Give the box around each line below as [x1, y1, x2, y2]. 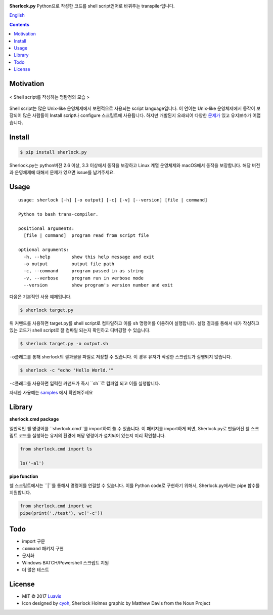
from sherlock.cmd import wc [20, 503, 93, 509]
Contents [9, 21, 30, 27]
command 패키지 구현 [22, 545, 64, 551]
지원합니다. [9, 489, 31, 496]
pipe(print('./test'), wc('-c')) [20, 510, 103, 516]
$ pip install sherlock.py [20, 149, 87, 155]
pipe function [9, 473, 38, 479]
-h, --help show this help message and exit [23, 254, 154, 260]
